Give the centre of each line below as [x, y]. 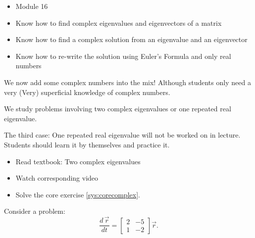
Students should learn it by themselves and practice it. [87, 144]
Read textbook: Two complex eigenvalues [78, 161]
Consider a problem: [35, 211]
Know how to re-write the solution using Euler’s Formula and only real [123, 56]
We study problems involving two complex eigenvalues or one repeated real [118, 109]
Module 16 [32, 6]
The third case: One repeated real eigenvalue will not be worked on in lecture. [122, 135]
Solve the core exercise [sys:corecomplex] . [78, 194]
